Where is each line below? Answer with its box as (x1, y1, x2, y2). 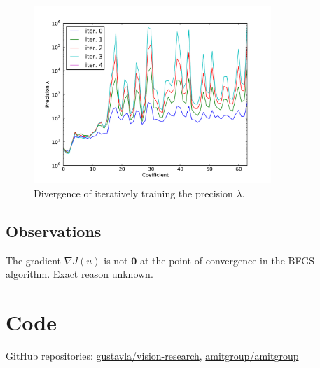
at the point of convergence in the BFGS (139, 253, 314, 267)
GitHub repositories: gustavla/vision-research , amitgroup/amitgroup (6, 348, 299, 363)
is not (104, 253, 128, 267)
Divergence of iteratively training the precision (34, 185, 233, 200)
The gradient (6, 253, 61, 267)
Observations (6, 220, 102, 241)
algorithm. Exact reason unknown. (6, 267, 153, 281)
